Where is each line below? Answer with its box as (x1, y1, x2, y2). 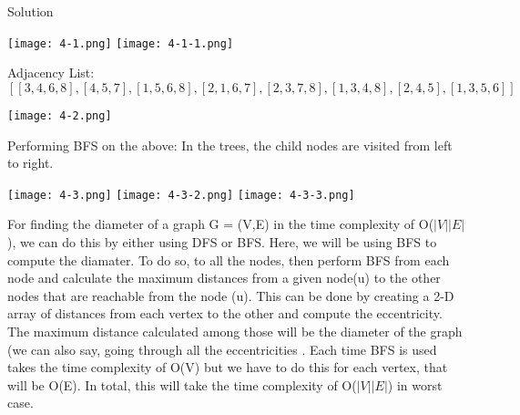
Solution (7, 2, 54, 20)
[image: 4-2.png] (7, 109, 112, 122)
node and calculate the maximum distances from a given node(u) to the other (7, 268, 441, 287)
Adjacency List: (7, 63, 95, 82)
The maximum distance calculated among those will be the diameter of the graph (7, 321, 463, 340)
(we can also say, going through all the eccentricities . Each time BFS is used (7, 339, 437, 358)
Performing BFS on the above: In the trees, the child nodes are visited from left (7, 135, 453, 154)
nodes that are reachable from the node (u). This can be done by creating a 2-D (7, 285, 454, 305)
